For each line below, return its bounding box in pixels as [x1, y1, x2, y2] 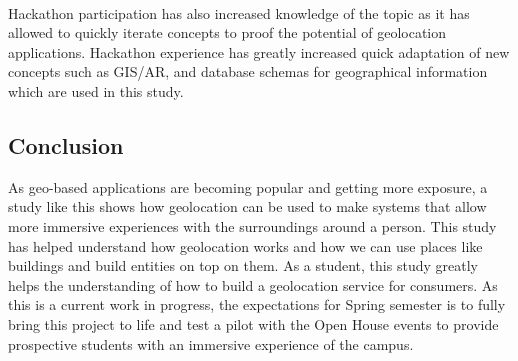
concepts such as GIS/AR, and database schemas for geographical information [8, 61, 488, 82]
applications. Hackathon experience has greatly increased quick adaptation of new [8, 41, 510, 62]
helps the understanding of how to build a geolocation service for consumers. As [8, 274, 498, 295]
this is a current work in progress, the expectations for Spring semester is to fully [8, 294, 506, 315]
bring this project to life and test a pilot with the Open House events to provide [8, 313, 499, 334]
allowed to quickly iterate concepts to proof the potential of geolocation [8, 22, 447, 43]
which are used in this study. [8, 80, 184, 101]
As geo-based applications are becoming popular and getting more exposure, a [8, 176, 488, 197]
